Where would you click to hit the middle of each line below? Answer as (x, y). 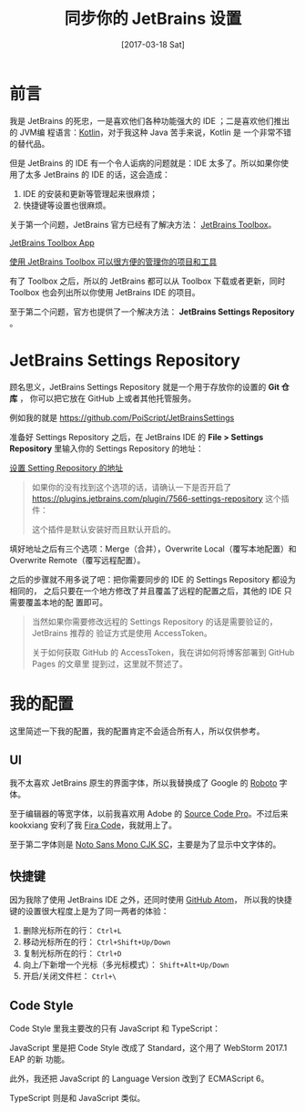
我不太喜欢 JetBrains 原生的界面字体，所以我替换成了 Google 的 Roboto (143, 783)
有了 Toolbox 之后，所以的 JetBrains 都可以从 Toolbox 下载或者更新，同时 (147, 281)
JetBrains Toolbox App (52, 242)
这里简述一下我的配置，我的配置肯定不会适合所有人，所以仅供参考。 (137, 731)
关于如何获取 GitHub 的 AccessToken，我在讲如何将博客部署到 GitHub (163, 652)
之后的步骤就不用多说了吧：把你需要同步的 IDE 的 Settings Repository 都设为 (152, 579)
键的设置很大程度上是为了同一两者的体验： (89, 911)
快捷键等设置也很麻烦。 (66, 205)
